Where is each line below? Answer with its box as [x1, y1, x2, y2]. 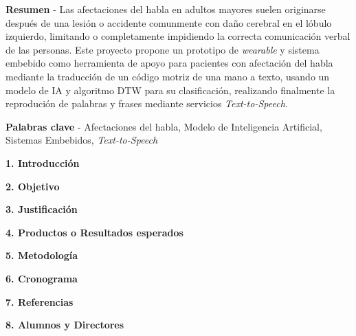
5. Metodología [5, 248, 78, 262]
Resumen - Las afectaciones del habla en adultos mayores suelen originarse [5, 2, 326, 16]
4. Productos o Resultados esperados [5, 225, 183, 239]
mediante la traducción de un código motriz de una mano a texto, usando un [5, 69, 330, 83]
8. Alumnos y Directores [5, 317, 124, 332]
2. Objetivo [5, 179, 60, 193]
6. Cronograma [5, 271, 78, 285]
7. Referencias [5, 294, 74, 309]
